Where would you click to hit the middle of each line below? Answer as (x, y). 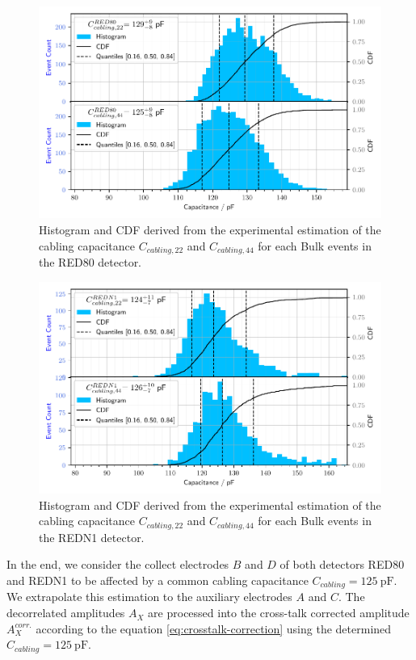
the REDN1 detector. (92, 537)
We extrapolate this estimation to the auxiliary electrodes (149, 597)
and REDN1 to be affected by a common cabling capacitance (158, 580)
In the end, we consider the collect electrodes (118, 564)
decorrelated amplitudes (66, 613)
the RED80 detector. (90, 262)
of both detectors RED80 (342, 564)
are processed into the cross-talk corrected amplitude (279, 613)
